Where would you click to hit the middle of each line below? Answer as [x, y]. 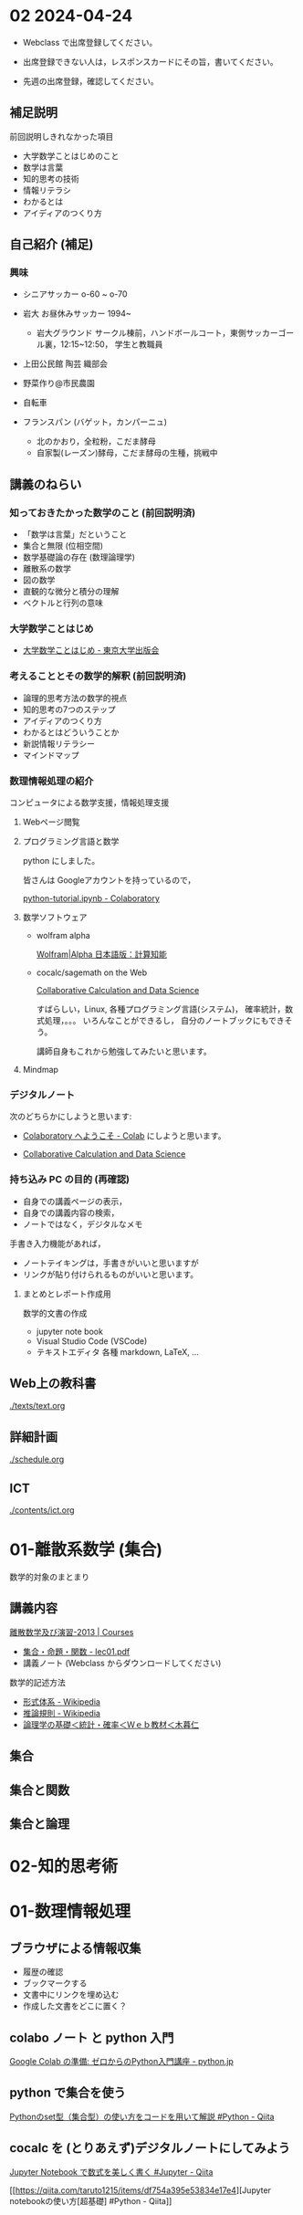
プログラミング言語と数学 [71, 842]
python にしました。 [61, 861]
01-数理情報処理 [70, 1911]
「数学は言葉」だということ [75, 534]
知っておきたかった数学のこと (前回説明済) [103, 512]
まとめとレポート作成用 [67, 1294]
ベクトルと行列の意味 [63, 603]
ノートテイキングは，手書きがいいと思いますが [110, 1263]
